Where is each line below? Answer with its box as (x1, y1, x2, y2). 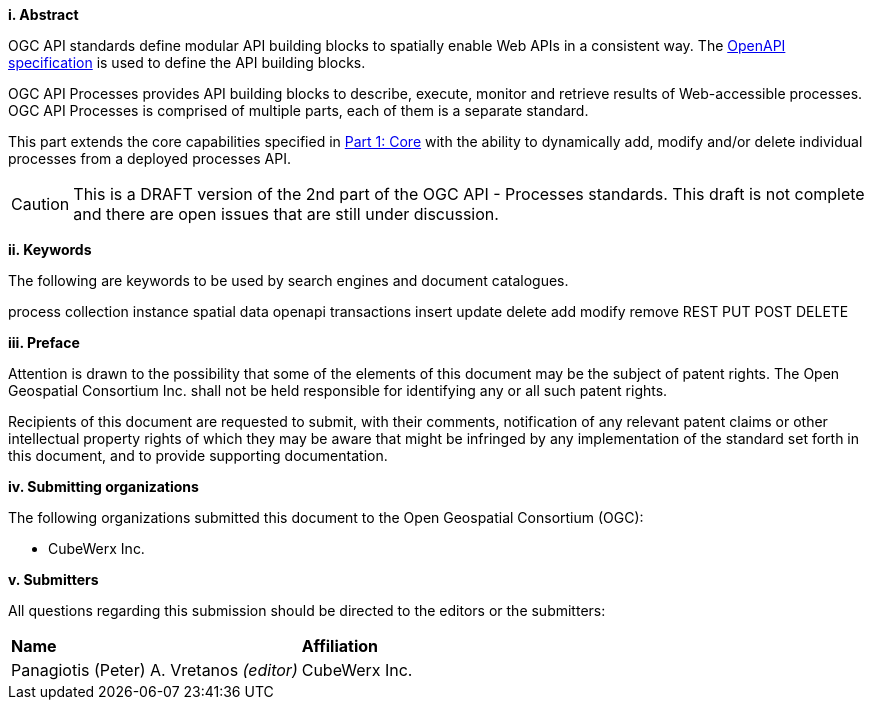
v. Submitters (8, 571, 99, 588)
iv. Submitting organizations (8, 478, 199, 495)
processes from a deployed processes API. (8, 150, 291, 167)
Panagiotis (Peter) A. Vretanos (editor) (11, 660, 298, 680)
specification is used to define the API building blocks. (8, 54, 366, 71)
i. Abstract (8, 6, 79, 23)
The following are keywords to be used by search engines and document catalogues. (8, 272, 569, 289)
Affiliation (301, 636, 378, 656)
